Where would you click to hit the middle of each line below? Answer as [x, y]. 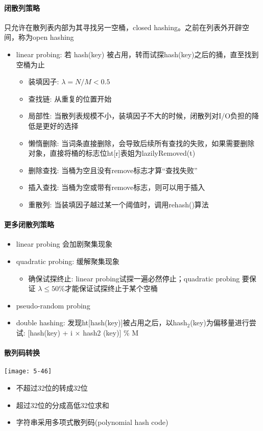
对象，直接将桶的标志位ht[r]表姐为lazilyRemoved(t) [112, 153]
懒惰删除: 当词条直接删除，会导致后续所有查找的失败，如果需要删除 [141, 143]
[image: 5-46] [28, 372]
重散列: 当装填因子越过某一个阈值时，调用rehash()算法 [118, 204]
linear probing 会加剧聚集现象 [64, 244]
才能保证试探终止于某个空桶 [111, 288]
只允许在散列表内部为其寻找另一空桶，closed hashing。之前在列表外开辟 [123, 27]
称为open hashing [46, 37]
